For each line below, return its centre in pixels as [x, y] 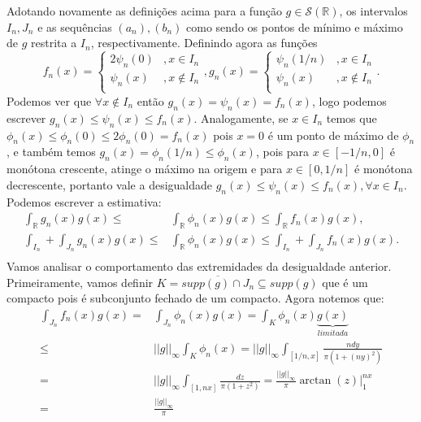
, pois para [282, 152]
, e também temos [51, 152]
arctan [315, 381]
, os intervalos [373, 11]
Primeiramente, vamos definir [80, 282]
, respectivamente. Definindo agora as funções [204, 43]
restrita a [54, 43]
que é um [345, 282]
